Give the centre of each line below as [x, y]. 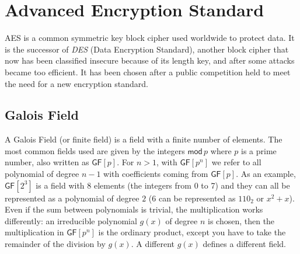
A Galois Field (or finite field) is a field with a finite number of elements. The [144, 139]
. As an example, [266, 174]
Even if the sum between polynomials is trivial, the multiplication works [134, 209]
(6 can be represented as [192, 198]
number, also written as [47, 162]
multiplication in [34, 232]
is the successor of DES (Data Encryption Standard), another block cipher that [147, 49]
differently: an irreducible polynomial [71, 220]
